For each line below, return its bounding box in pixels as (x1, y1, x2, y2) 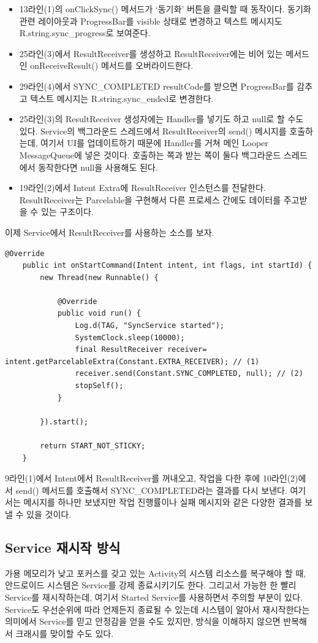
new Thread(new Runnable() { (40, 273, 159, 282)
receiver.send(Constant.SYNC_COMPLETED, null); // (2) (75, 369, 303, 378)
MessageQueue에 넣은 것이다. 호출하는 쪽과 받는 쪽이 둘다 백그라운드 (19, 148, 281, 161)
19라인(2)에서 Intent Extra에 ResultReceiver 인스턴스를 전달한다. (19, 181, 266, 194)
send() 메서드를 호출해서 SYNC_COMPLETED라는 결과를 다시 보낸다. (15, 483, 287, 496)
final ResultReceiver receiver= (75, 345, 207, 354)
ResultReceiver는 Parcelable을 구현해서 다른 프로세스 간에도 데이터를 (19, 193, 281, 206)
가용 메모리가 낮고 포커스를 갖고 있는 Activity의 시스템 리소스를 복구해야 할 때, (5, 566, 306, 579)
